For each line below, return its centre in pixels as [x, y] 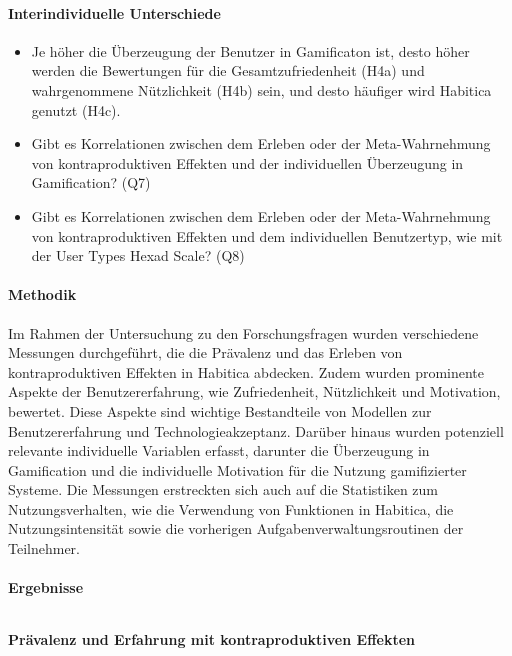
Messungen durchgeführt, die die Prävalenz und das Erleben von [205, 352]
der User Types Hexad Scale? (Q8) [138, 255]
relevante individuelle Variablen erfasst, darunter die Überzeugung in [219, 450]
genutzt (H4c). [76, 109]
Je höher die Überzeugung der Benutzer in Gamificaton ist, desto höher [250, 50]
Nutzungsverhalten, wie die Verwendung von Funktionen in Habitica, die [231, 508]
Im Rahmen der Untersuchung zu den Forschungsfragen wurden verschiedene [243, 332]
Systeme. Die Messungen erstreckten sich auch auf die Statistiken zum [223, 489]
